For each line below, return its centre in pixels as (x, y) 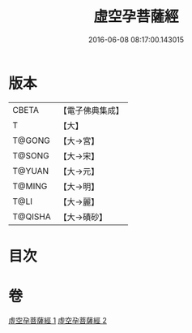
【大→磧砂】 (83, 217)
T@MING (30, 186)
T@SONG (31, 155)
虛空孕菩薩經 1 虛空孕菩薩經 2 (58, 320)
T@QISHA (32, 216)
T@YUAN (31, 171)
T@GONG (31, 141)
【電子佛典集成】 (91, 110)
